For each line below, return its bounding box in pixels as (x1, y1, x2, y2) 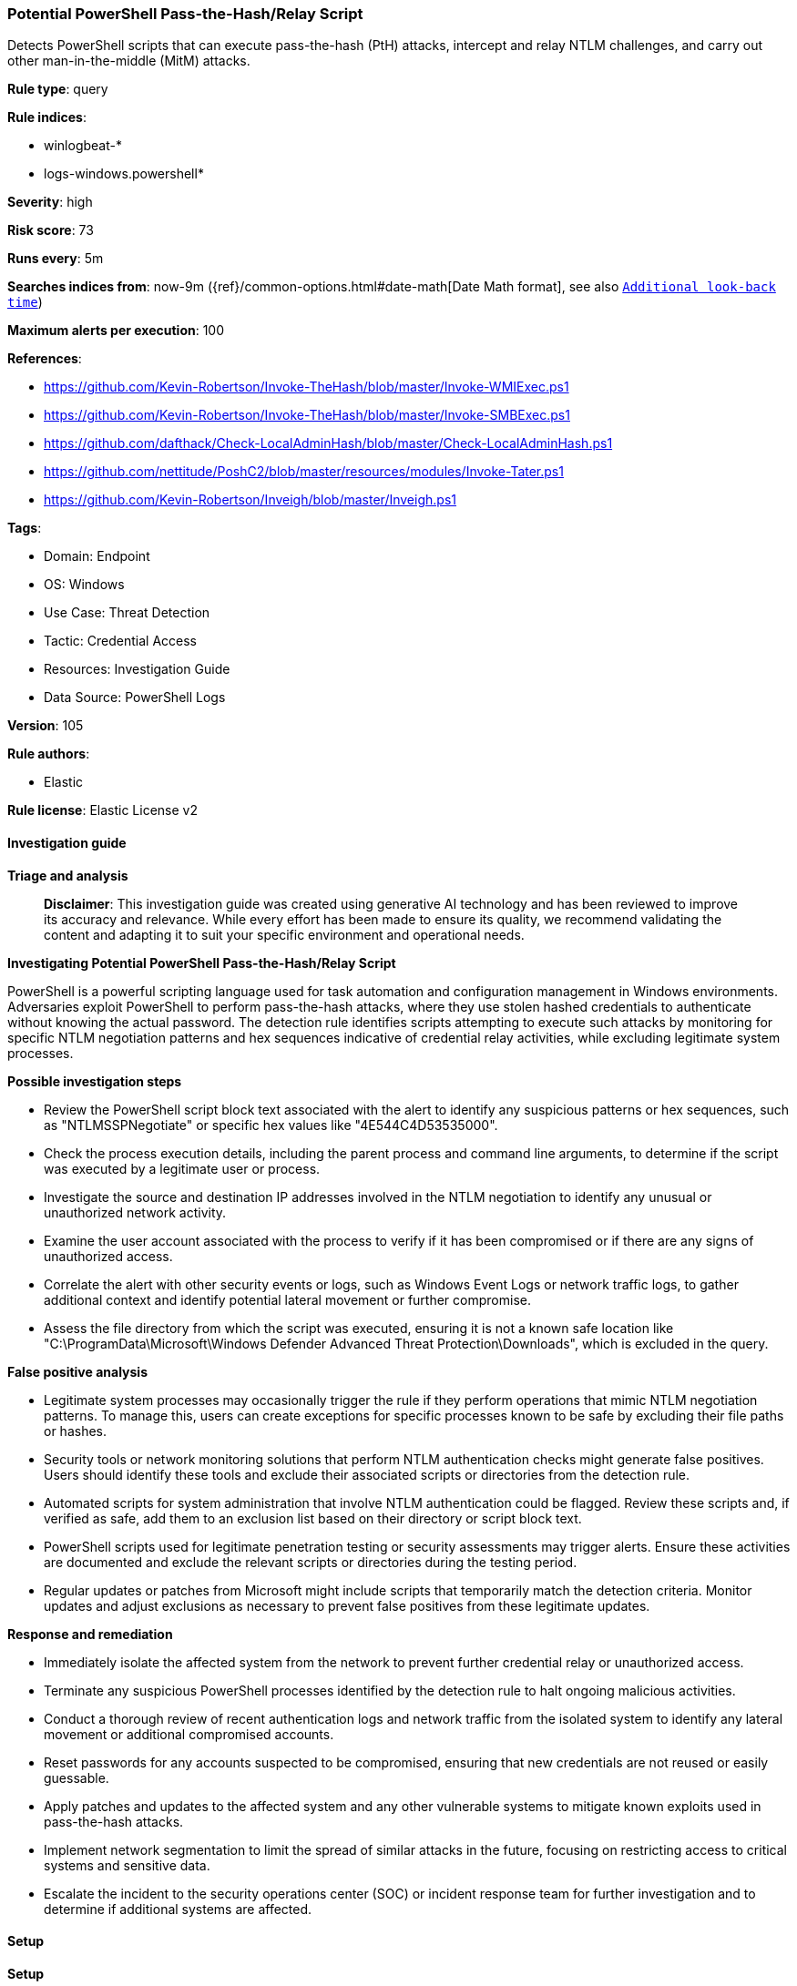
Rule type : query (7, 81, 108, 97)
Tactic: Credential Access (44, 633, 197, 649)
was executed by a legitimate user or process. (44, 1160, 321, 1176)
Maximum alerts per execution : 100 (7, 322, 225, 339)
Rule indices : (7, 109, 87, 126)
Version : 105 (7, 718, 84, 734)
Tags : (7, 520, 42, 536)
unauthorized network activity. (44, 1204, 227, 1220)
